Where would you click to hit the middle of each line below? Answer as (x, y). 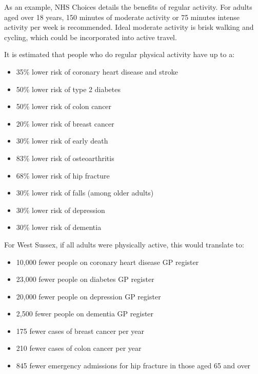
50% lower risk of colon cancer (64, 106)
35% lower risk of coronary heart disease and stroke (97, 71)
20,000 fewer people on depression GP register (88, 296)
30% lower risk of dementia (59, 227)
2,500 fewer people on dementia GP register (85, 314)
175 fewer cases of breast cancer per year (80, 331)
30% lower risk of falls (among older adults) (85, 193)
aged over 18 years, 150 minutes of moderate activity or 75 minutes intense (122, 17)
